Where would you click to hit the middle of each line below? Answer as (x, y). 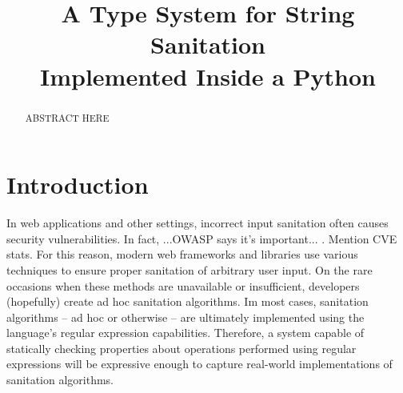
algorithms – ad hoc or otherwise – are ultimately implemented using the (186, 317)
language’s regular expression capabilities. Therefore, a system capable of (186, 333)
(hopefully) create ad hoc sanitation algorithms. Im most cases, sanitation (188, 301)
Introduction (78, 184)
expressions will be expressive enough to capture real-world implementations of (200, 364)
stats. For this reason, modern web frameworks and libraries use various (182, 254)
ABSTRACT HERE (67, 117)
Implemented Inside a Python (208, 76)
